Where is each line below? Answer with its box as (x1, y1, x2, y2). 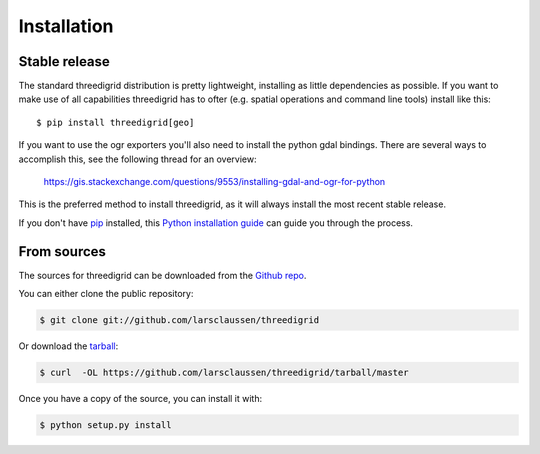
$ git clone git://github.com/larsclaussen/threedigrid (39, 315, 320, 326)
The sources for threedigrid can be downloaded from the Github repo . (18, 269, 307, 281)
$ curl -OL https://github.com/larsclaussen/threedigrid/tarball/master (39, 367, 409, 379)
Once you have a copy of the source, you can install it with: (18, 393, 263, 405)
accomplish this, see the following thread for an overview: (18, 153, 257, 165)
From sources (18, 243, 107, 260)
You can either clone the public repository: (18, 288, 194, 300)
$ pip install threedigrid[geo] (36, 116, 195, 128)
